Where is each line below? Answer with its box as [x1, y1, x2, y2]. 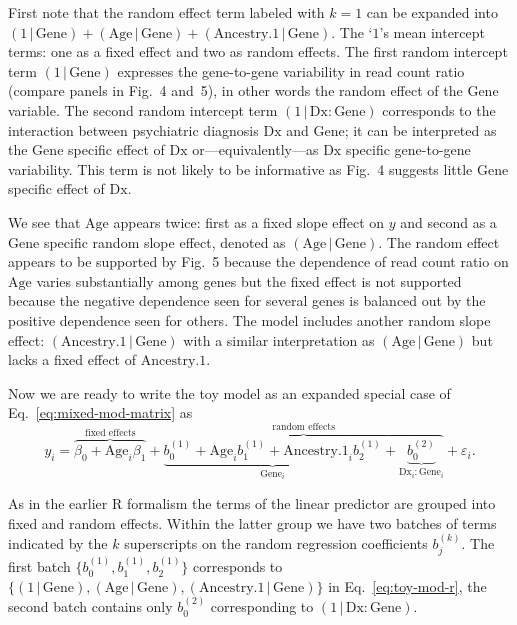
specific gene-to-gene [345, 139, 471, 160]
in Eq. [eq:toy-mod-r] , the [328, 575, 487, 596]
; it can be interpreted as [344, 119, 497, 140]
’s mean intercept [379, 21, 486, 42]
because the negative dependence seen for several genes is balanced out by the [8, 290, 486, 311]
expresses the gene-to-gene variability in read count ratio [117, 60, 465, 81]
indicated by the [8, 533, 108, 553]
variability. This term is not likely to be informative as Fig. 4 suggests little [8, 158, 473, 179]
